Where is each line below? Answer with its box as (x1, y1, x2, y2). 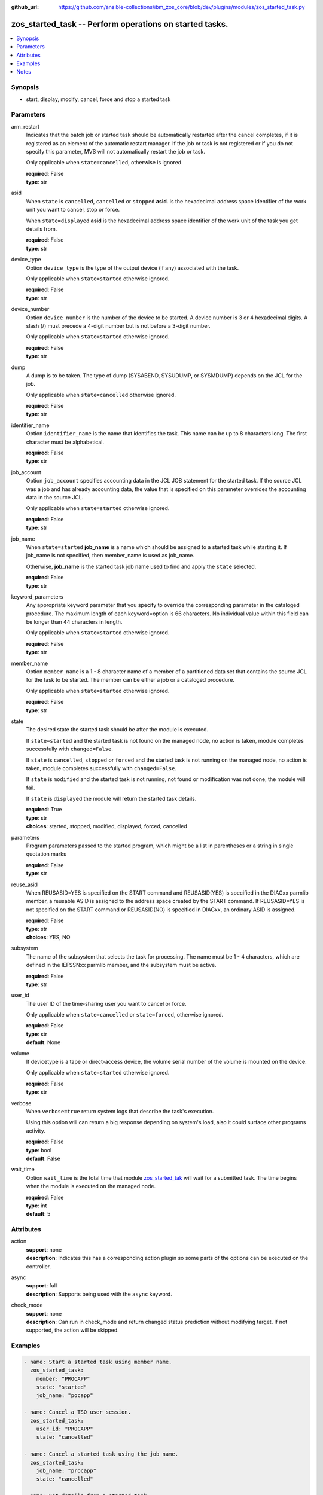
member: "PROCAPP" (36, 1375, 90, 1382)
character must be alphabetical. (26, 438, 105, 446)
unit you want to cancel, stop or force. (26, 206, 120, 213)
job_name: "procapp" (36, 1467, 97, 1474)
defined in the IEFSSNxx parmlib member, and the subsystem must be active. (26, 962, 217, 969)
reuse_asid (11, 881, 38, 888)
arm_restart (11, 123, 40, 130)
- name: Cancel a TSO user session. (23, 1409, 132, 1415)
